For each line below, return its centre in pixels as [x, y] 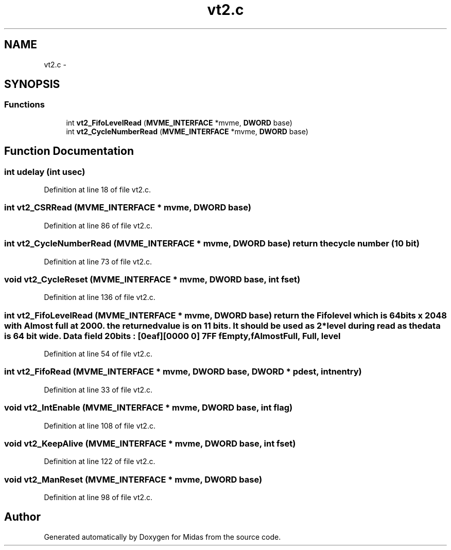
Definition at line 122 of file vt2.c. [100, 462]
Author [22, 517]
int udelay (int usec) [45, 172]
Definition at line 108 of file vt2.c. [100, 425]
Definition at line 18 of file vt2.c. [98, 190]
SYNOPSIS [32, 84]
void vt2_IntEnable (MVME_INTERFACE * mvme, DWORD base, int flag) [149, 408]
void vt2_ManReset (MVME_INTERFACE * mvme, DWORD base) [133, 479]
